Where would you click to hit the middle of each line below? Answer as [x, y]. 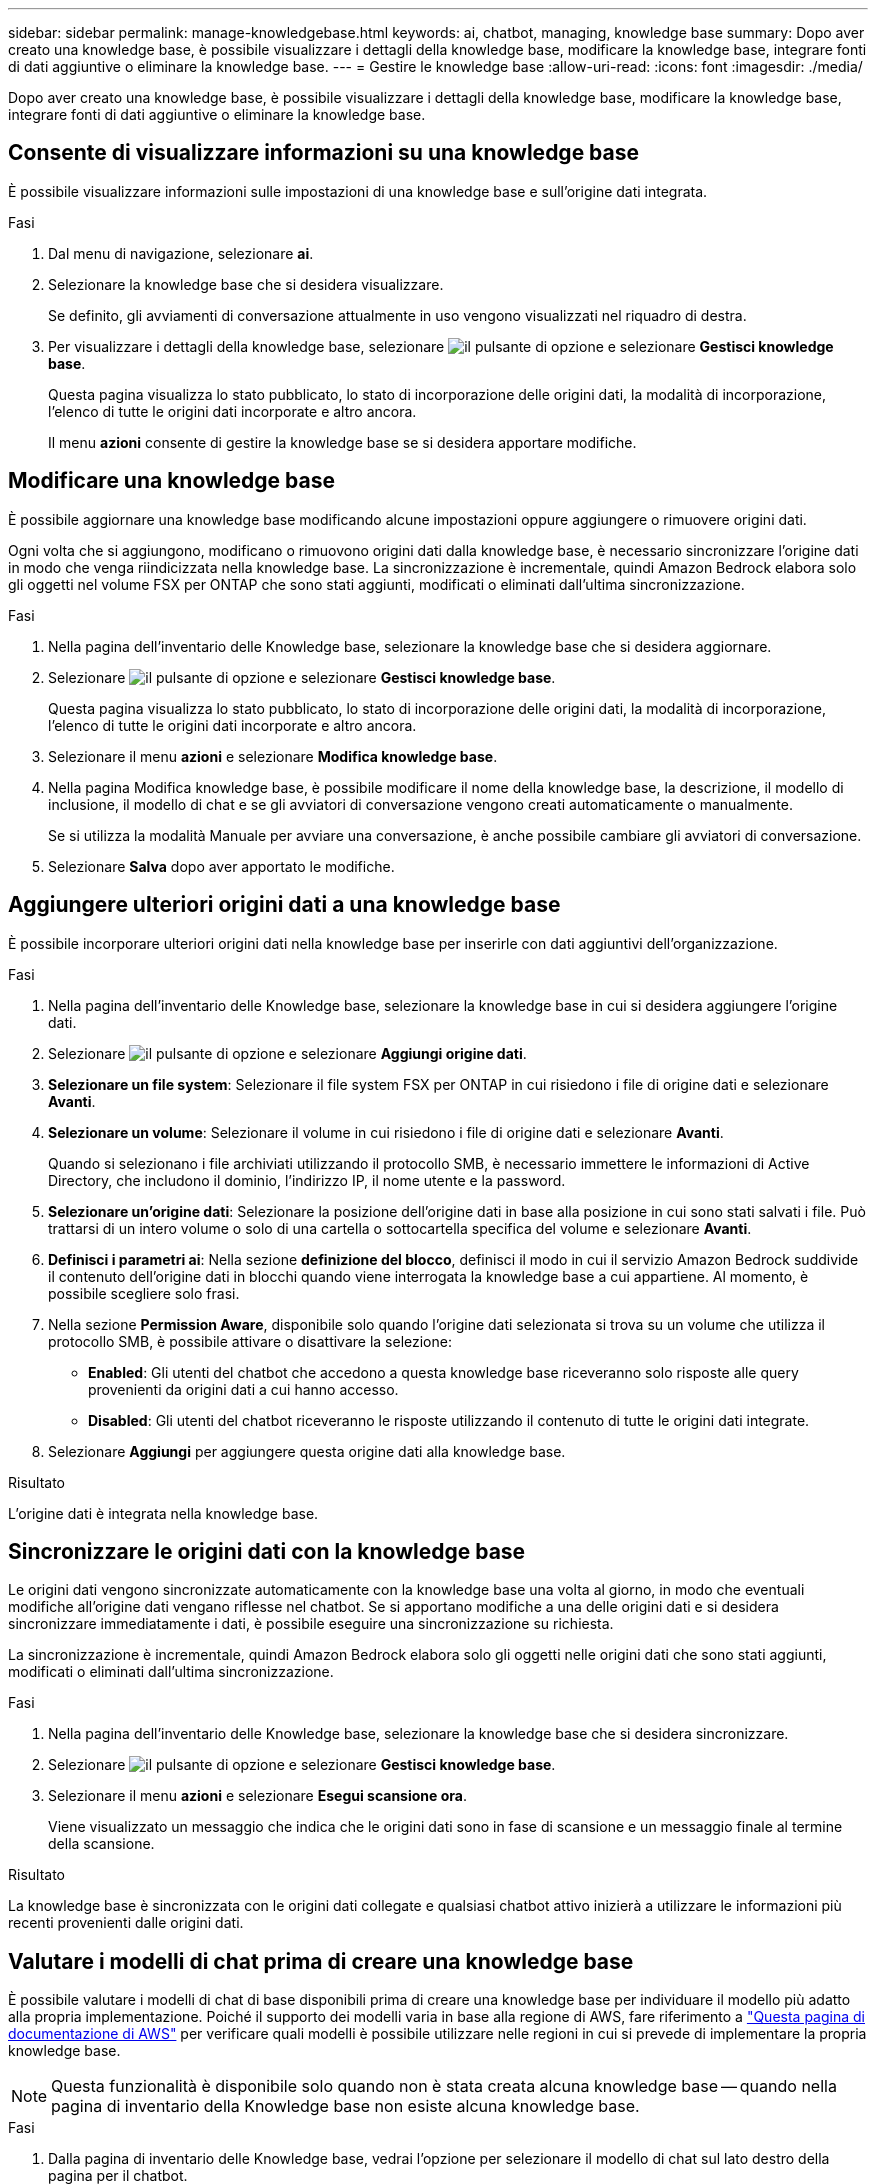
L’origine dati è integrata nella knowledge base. [163, 1513]
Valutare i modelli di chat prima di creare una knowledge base [321, 1961]
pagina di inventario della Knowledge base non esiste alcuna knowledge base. [345, 2106]
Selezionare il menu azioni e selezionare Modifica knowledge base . [273, 756]
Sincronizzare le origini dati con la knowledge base [267, 1551]
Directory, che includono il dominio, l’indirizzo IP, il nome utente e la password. [307, 1180]
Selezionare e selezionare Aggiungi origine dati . [287, 1053]
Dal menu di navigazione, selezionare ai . [181, 253]
